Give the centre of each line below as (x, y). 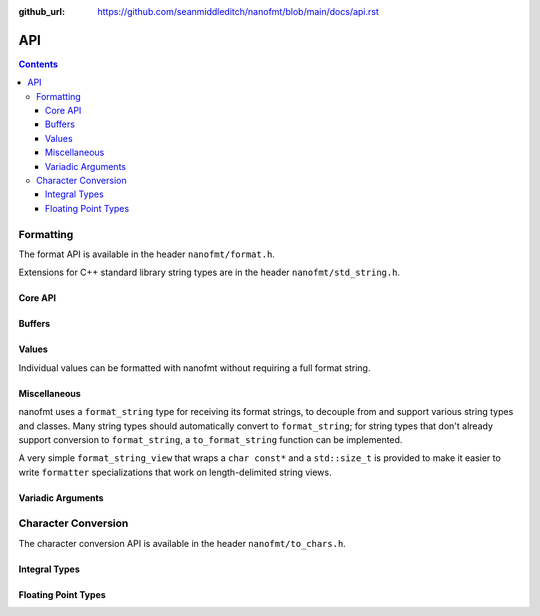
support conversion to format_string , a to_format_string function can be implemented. (210, 439)
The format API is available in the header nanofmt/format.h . (146, 254)
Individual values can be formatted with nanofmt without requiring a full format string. (194, 367)
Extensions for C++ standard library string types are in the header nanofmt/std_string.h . (209, 272)
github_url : (41, 11)
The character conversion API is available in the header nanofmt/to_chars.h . (182, 543)
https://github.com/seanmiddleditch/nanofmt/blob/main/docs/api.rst (238, 11)
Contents (38, 64)
